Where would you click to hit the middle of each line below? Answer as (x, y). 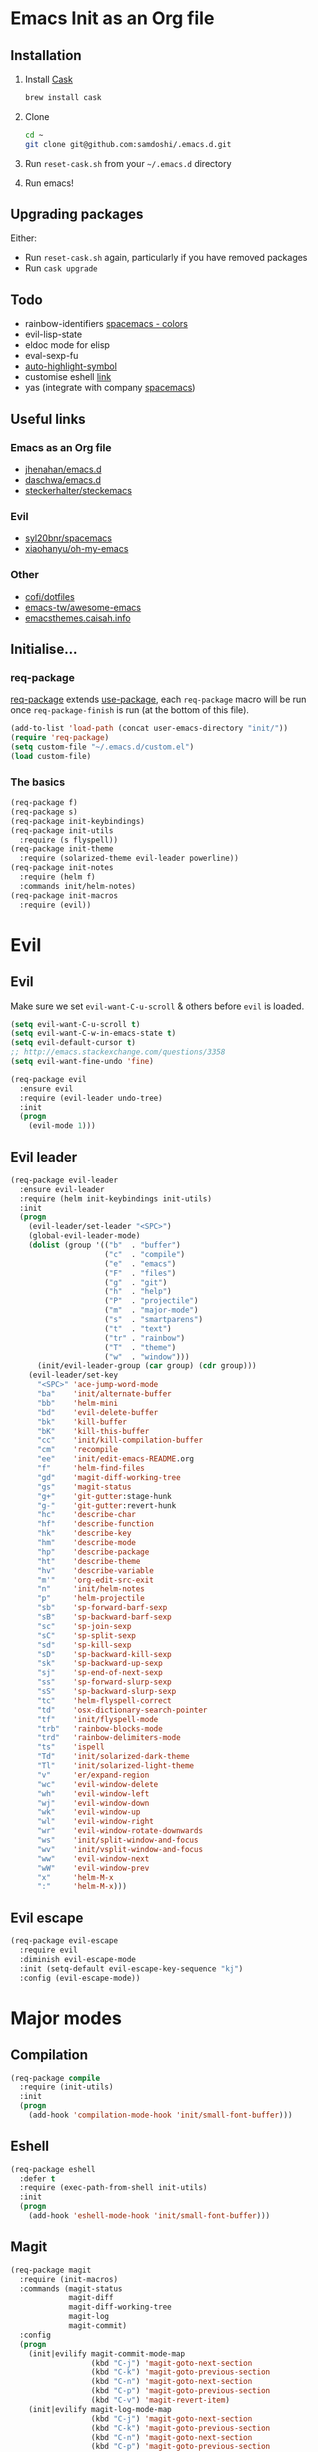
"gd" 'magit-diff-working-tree (109, 1477)
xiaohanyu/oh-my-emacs (76, 549)
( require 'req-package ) (60, 738)
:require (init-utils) (66, 2087)
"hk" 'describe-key (84, 1533)
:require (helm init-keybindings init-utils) (116, 1198)
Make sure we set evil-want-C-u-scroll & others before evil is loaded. (157, 1006)
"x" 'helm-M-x (75, 1877)
